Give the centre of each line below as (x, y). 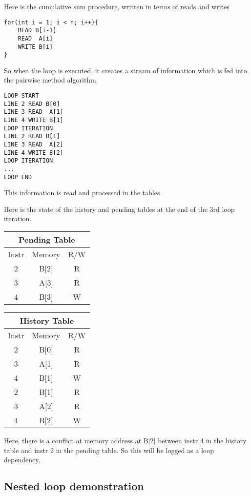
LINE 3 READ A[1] (34, 112)
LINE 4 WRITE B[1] (34, 120)
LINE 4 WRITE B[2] (34, 153)
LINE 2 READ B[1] (32, 136)
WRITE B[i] (35, 47)
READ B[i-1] (37, 31)
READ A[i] (35, 38)
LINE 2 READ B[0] (32, 104)
